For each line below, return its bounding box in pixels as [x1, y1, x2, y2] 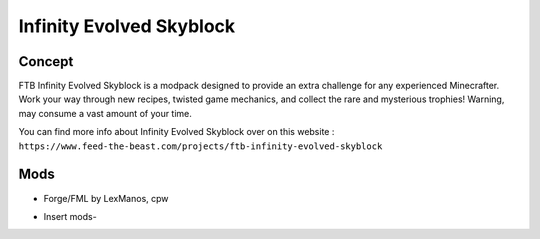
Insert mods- [43, 210, 97, 222]
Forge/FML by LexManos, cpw [43, 192, 169, 204]
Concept [18, 53, 74, 70]
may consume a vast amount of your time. [18, 107, 192, 119]
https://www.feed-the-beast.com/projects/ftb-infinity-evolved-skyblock [18, 140, 383, 152]
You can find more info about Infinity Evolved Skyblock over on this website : [18, 126, 335, 138]
